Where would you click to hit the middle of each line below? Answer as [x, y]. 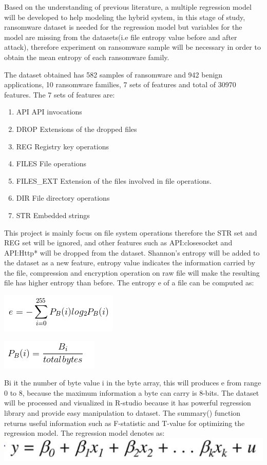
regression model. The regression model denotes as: [84, 433]
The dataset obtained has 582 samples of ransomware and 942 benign [113, 74]
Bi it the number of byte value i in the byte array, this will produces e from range [133, 383]
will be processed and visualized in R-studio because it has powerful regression [128, 403]
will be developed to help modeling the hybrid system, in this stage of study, [125, 17]
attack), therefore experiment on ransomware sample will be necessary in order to [132, 47]
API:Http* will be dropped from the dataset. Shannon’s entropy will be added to [132, 252]
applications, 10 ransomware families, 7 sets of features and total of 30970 [120, 84]
